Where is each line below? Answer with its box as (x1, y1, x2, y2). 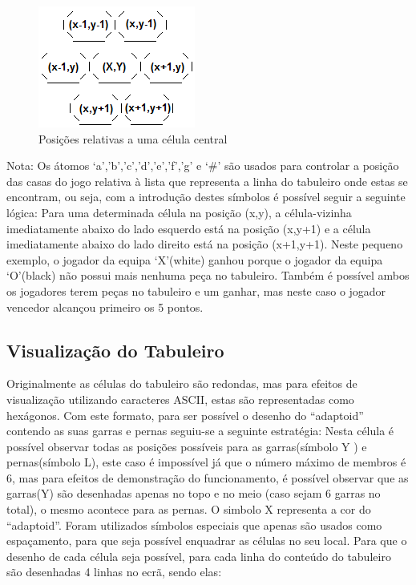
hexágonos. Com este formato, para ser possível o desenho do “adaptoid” (6, 406, 364, 423)
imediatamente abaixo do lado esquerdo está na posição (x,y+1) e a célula (6, 220, 371, 236)
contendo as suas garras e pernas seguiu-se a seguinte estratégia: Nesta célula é (6, 422, 394, 439)
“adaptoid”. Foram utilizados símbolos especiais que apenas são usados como (6, 516, 382, 533)
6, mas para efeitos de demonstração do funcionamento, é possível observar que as (6, 469, 409, 486)
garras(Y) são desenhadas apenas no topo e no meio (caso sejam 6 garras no (6, 485, 381, 502)
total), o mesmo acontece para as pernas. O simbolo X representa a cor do (6, 501, 371, 518)
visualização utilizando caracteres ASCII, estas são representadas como (6, 390, 354, 407)
